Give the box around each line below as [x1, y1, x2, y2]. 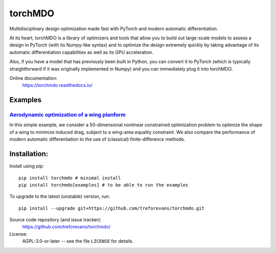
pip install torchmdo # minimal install [18, 175, 121, 181]
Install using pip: [9, 163, 44, 169]
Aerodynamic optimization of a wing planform [9, 111, 126, 119]
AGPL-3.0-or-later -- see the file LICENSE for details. [22, 238, 134, 244]
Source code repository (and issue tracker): [9, 217, 102, 223]
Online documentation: [9, 75, 58, 81]
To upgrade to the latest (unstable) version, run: [9, 193, 110, 199]
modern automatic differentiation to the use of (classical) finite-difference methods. [9, 136, 186, 143]
